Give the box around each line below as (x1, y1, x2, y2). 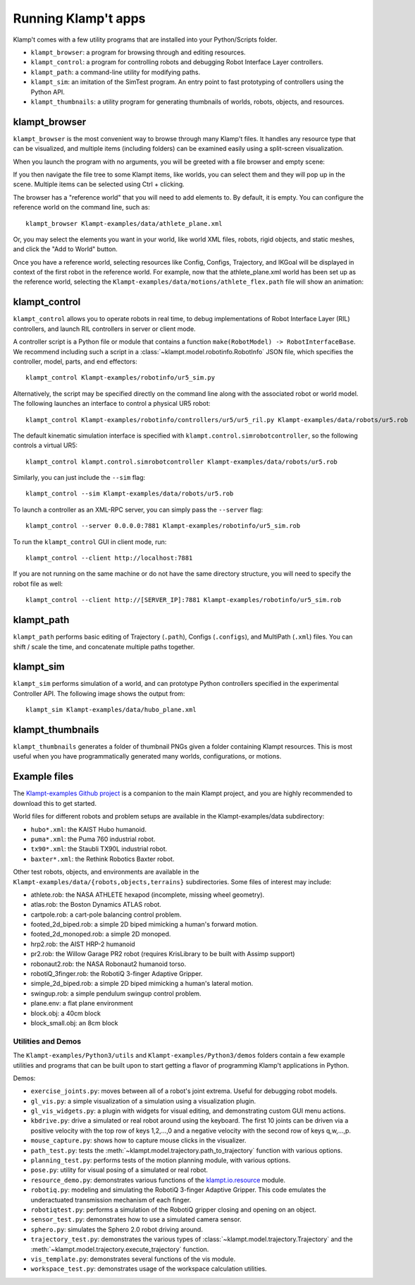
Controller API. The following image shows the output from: (13, 689, 185, 698)
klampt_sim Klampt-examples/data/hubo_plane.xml (25, 706, 197, 714)
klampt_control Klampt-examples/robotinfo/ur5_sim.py (25, 374, 215, 382)
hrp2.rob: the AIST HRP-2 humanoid (30, 939, 135, 948)
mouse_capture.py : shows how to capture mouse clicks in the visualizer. (30, 1136, 247, 1145)
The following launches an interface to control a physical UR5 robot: (13, 399, 211, 408)
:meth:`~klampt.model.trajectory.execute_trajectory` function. (30, 1245, 209, 1253)
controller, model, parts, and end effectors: (13, 357, 137, 366)
